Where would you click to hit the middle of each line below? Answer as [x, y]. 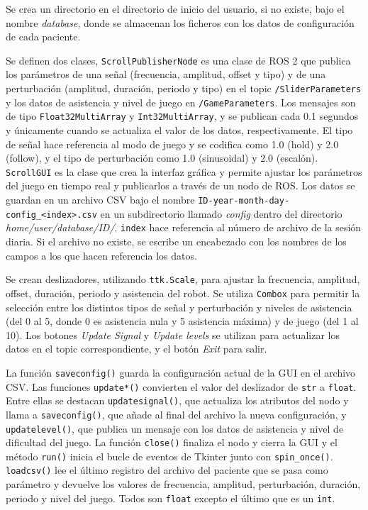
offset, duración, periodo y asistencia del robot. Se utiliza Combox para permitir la [183, 293]
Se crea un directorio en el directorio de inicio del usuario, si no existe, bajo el [175, 9]
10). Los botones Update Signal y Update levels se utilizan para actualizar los [173, 334]
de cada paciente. [43, 37]
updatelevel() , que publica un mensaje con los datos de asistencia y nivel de [175, 428]
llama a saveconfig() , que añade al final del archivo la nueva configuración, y [176, 414]
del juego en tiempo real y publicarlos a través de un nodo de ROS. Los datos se [180, 185]
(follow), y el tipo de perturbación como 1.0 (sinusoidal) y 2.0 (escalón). [162, 158]
